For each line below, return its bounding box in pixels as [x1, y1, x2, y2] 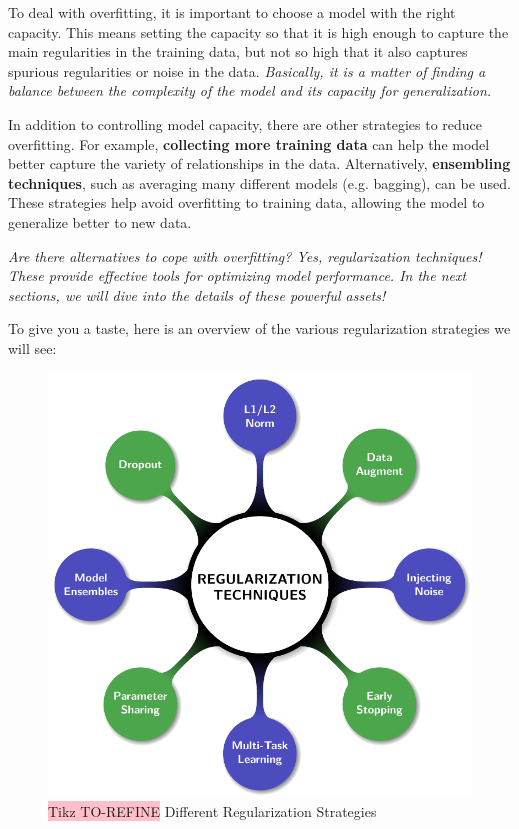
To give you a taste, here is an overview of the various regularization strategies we [8, 318, 511, 339]
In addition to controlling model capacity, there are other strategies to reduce [8, 113, 483, 134]
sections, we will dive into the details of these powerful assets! [8, 284, 386, 305]
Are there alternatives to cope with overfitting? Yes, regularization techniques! [8, 245, 482, 266]
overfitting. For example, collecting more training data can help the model [8, 133, 490, 154]
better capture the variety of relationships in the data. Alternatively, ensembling [8, 153, 511, 174]
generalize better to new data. [8, 211, 192, 232]
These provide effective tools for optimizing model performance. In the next [8, 265, 467, 286]
